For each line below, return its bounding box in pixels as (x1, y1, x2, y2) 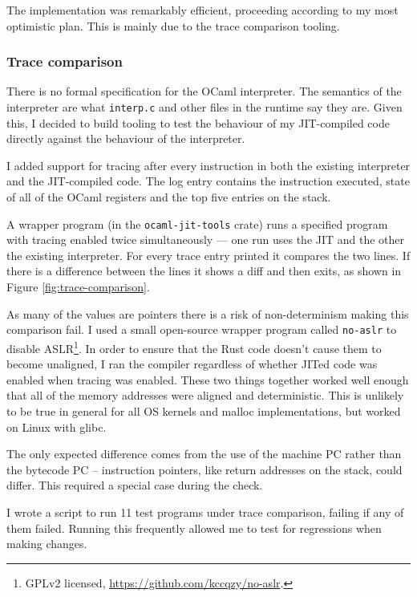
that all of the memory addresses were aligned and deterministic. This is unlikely (6, 387, 404, 404)
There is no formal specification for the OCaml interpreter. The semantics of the (6, 83, 402, 99)
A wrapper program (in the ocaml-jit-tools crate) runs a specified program (6, 215, 388, 232)
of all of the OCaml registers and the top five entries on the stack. (6, 189, 331, 205)
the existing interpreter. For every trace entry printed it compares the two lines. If (6, 246, 411, 263)
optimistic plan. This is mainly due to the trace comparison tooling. (6, 17, 340, 34)
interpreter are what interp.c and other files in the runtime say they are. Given (6, 99, 403, 115)
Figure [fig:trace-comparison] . (6, 278, 150, 295)
